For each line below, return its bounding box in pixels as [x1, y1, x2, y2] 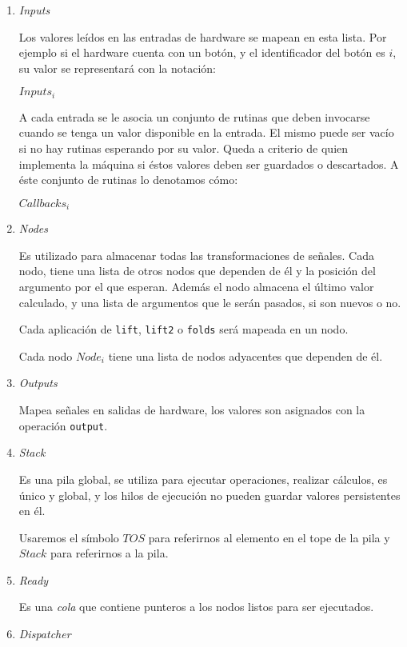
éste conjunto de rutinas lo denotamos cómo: [18, 171, 238, 188]
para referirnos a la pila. [50, 545, 169, 561]
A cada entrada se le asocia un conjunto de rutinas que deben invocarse [18, 108, 370, 125]
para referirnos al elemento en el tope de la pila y [148, 529, 390, 545]
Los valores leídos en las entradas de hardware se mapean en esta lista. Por [18, 28, 387, 45]
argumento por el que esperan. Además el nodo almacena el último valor [18, 278, 374, 295]
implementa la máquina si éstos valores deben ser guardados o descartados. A [18, 155, 399, 172]
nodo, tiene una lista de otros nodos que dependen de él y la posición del [18, 262, 376, 279]
